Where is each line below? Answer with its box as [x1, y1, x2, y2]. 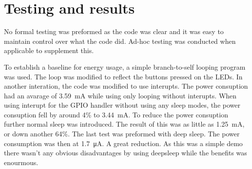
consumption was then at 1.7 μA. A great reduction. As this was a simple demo [4, 138, 243, 148]
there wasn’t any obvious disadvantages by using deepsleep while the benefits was [4, 148, 247, 158]
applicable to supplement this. [4, 45, 94, 56]
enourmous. [4, 157, 39, 167]
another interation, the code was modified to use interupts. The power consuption [4, 81, 248, 91]
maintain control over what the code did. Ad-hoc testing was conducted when [4, 36, 236, 46]
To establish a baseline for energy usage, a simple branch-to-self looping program [4, 61, 246, 72]
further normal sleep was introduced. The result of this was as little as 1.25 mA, [4, 119, 245, 129]
